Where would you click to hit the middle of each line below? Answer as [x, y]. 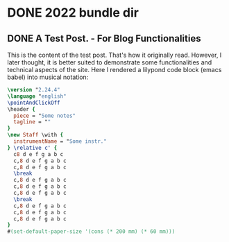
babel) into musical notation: [48, 77]
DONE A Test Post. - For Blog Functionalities [104, 38]
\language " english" [37, 96]
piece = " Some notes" [45, 116]
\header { [22, 109]
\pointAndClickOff [34, 103]
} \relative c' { [32, 148]
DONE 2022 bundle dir [73, 13]
